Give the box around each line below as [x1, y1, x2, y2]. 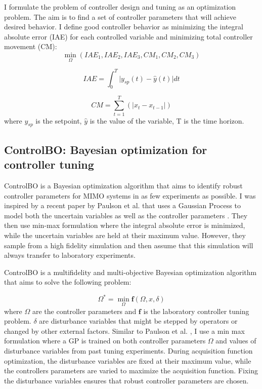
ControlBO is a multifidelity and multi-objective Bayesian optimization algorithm [4, 266, 257, 277]
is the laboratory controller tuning [143, 305, 249, 316]
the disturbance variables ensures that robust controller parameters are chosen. [4, 375, 249, 385]
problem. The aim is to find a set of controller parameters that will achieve [4, 11, 236, 22]
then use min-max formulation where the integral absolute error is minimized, [4, 220, 245, 230]
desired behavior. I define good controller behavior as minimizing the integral [4, 21, 243, 32]
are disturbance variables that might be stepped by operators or [39, 316, 238, 326]
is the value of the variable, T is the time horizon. [90, 115, 244, 126]
